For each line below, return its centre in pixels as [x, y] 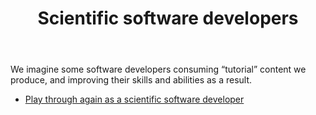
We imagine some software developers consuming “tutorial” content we [158, 69]
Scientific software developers [168, 18]
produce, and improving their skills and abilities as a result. [131, 80]
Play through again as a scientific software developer [134, 99]
